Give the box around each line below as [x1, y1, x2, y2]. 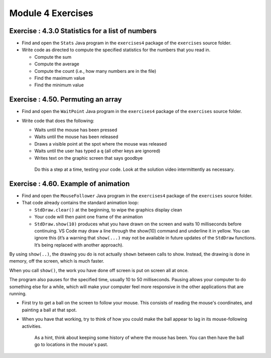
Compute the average [34, 61, 80, 67]
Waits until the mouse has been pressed [34, 127, 117, 133]
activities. [22, 323, 42, 329]
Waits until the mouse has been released [34, 134, 118, 140]
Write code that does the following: [22, 117, 95, 124]
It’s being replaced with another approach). [34, 242, 124, 248]
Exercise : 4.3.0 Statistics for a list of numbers [9, 27, 157, 35]
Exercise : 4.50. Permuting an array [9, 95, 122, 104]
